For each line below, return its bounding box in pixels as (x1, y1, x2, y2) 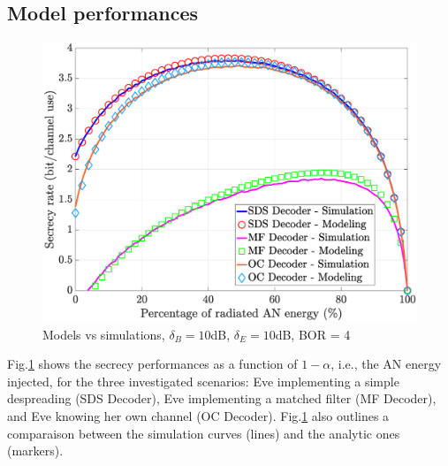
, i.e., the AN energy (330, 355, 442, 373)
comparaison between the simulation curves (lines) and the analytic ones (7, 424, 400, 442)
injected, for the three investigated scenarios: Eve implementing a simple (7, 371, 399, 390)
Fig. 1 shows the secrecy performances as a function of (7, 355, 298, 373)
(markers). (7, 441, 64, 460)
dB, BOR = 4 (275, 325, 351, 343)
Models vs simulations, (42, 325, 165, 343)
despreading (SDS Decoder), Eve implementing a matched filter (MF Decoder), (7, 389, 437, 408)
